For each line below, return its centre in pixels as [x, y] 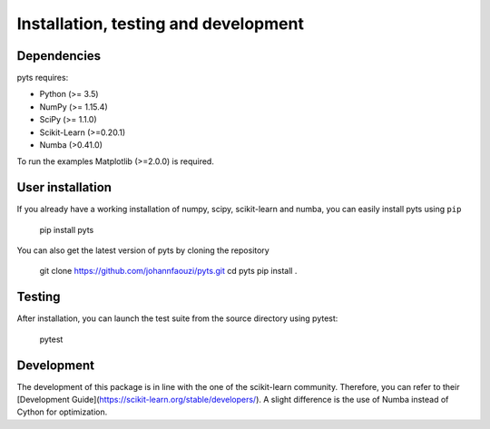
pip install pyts [67, 229]
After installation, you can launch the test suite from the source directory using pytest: [177, 318]
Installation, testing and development [160, 24]
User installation [64, 187]
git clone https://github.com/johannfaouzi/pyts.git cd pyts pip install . [168, 271]
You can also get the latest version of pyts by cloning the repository [143, 250]
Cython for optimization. [62, 412]
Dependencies [59, 56]
